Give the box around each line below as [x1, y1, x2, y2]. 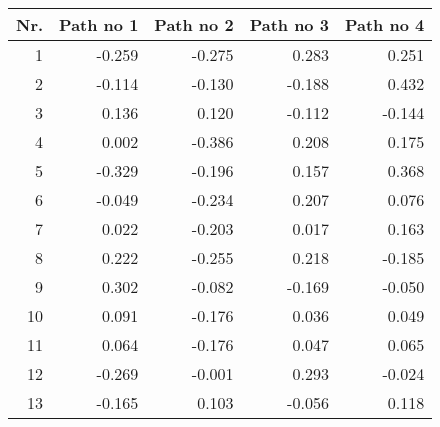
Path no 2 [154, 13, 234, 36]
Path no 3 [249, 13, 329, 36]
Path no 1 [59, 13, 139, 36]
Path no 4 [344, 13, 425, 36]
